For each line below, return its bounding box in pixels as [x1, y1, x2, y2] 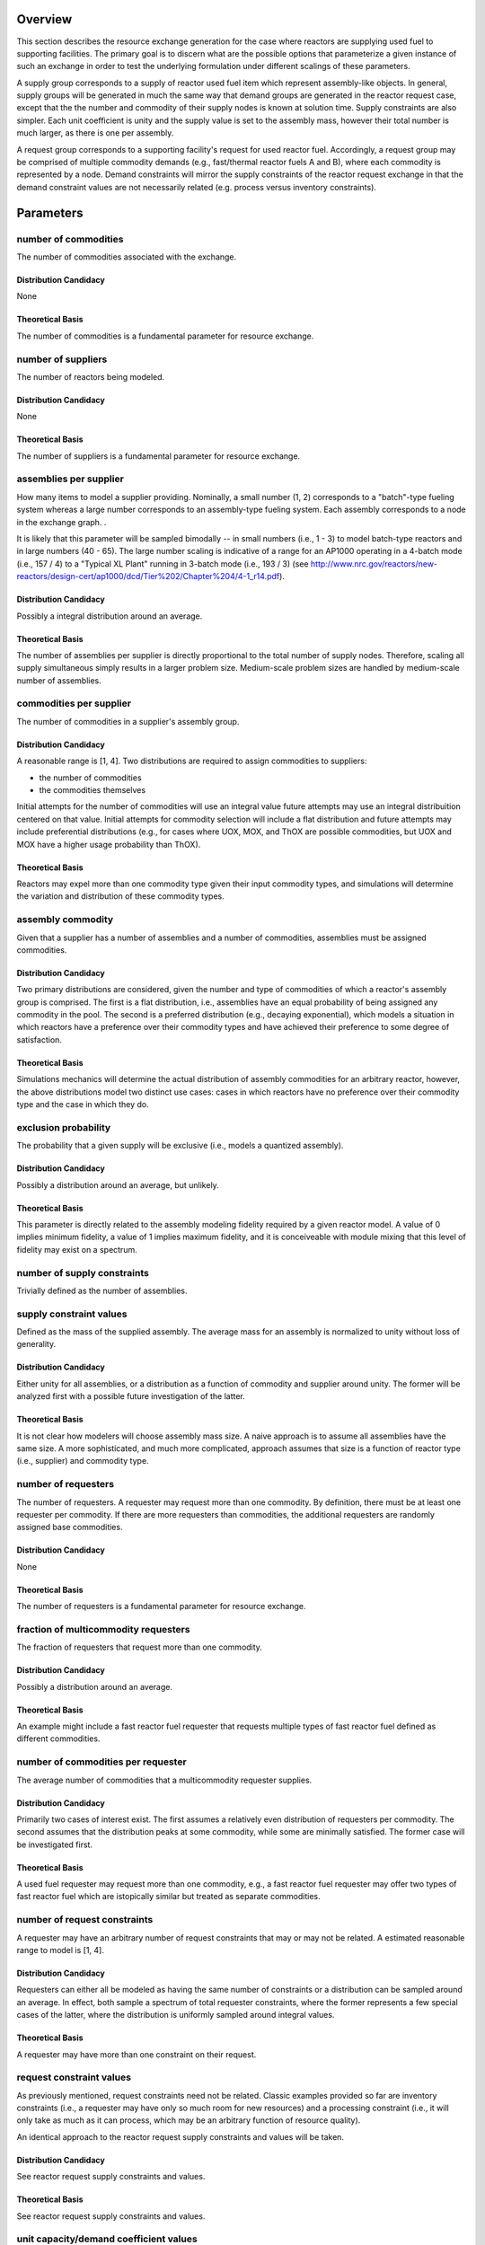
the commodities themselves [39, 785, 146, 796]
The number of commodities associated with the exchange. [16, 251, 237, 262]
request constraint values [16, 2071, 132, 2083]
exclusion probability [16, 1121, 111, 1133]
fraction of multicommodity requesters [16, 1623, 190, 1635]
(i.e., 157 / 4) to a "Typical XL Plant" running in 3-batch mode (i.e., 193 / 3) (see [16, 558, 309, 569]
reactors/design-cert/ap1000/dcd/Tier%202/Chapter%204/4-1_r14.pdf [16, 571, 280, 582]
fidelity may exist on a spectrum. [16, 1244, 138, 1255]
